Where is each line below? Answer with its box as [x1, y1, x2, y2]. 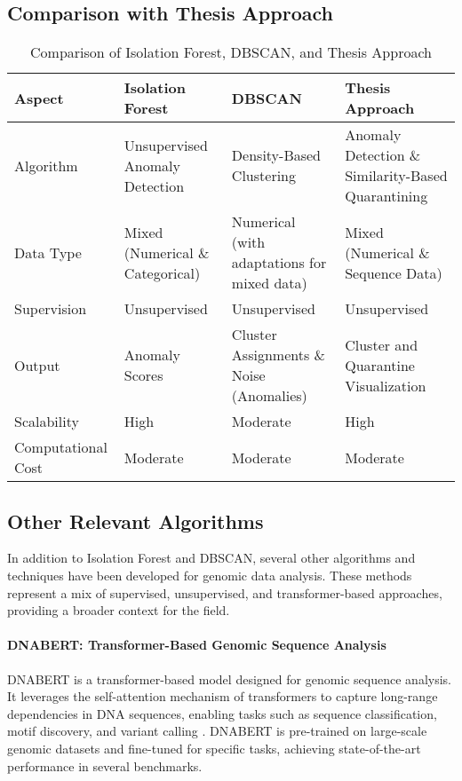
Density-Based [231, 145, 322, 166]
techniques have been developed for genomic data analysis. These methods [7, 566, 412, 584]
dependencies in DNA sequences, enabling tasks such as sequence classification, [7, 704, 437, 722]
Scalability [14, 411, 79, 432]
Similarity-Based [345, 165, 448, 186]
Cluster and [345, 334, 418, 355]
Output [14, 354, 60, 375]
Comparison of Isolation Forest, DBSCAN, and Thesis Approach [30, 42, 432, 63]
